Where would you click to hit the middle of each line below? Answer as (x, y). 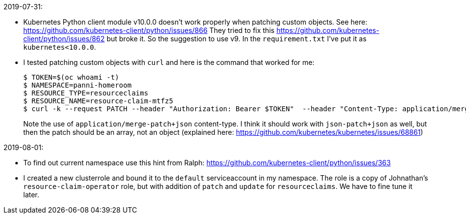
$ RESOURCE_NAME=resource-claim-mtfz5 (98, 101)
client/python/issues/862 (64, 39)
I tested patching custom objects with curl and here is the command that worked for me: (169, 62)
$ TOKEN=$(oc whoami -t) (71, 77)
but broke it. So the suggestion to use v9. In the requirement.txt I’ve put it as (236, 39)
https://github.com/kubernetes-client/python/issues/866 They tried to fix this (149, 30)
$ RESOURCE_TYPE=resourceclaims (86, 93)
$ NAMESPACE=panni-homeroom (78, 85)
